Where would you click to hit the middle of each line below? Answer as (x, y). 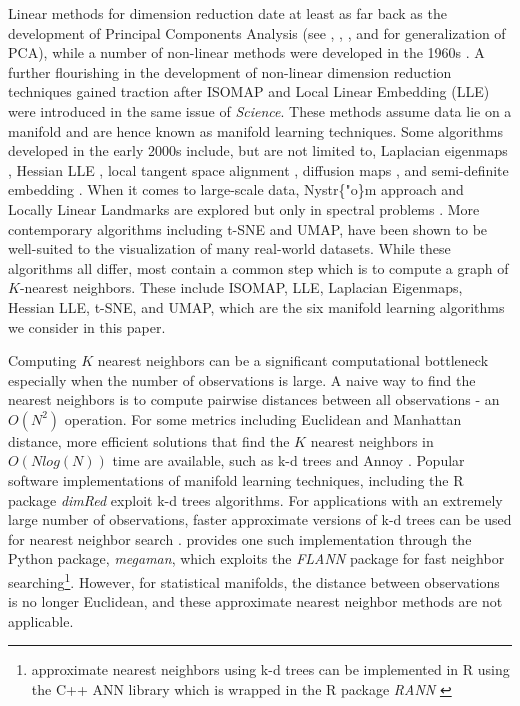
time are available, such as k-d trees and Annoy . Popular (288, 460)
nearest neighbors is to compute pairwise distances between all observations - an (254, 399)
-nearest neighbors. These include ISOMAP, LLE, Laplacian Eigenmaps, (241, 287)
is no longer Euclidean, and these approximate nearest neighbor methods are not (255, 601)
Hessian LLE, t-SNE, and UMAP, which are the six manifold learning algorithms (256, 306)
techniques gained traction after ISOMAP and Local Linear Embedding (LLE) (249, 91)
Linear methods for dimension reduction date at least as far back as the (227, 13)
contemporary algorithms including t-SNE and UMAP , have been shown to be (248, 228)
